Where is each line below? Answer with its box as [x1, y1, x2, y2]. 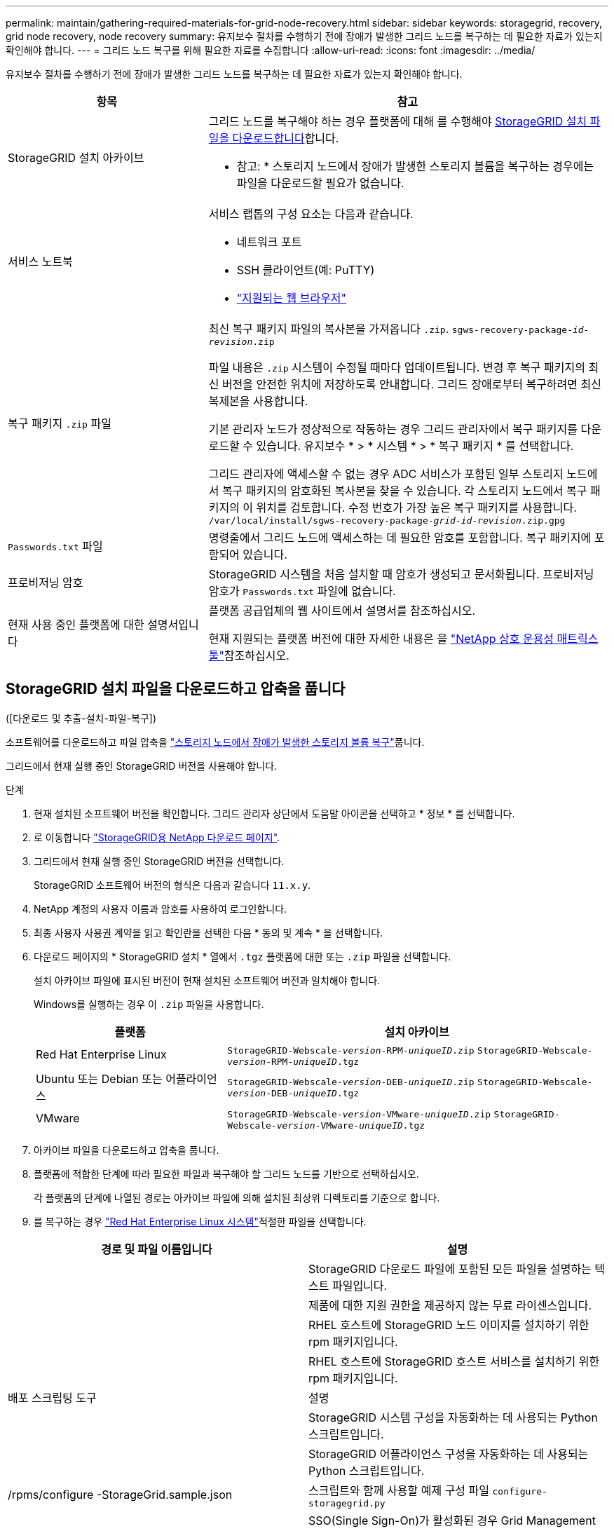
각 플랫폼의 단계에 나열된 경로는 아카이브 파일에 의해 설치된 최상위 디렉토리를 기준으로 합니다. [34, 1191, 440, 1204]
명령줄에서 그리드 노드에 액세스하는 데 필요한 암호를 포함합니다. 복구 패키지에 [208, 531, 592, 545]
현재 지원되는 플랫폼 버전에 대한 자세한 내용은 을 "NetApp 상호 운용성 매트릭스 [208, 632, 599, 646]
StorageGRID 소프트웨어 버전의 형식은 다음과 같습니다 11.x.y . [34, 878, 311, 891]
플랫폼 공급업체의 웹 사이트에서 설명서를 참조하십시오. [208, 604, 476, 618]
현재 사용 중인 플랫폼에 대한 [8, 618, 144, 632]
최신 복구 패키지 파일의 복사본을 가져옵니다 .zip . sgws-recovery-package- [208, 322, 573, 336]
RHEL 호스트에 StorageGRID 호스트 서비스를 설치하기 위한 [308, 1354, 600, 1368]
